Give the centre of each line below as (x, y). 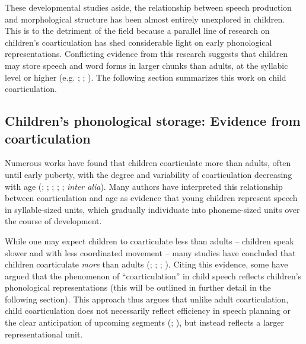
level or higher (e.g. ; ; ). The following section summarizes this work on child (146, 77)
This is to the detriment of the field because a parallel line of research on (137, 31)
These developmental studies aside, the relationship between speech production (148, 7)
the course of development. (53, 221)
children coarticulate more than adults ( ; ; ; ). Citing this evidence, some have (146, 264)
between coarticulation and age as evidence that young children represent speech (151, 198)
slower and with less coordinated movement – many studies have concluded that (150, 252)
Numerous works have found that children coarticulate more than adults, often (148, 163)
